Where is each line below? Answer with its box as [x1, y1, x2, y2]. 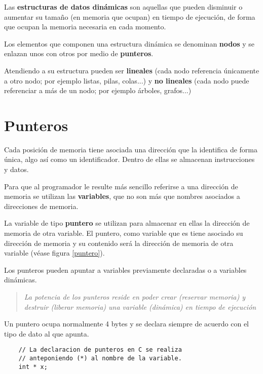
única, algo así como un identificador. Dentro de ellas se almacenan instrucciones [4, 154, 255, 164]
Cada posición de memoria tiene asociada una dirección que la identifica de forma [4, 144, 257, 154]
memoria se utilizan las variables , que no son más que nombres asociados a [4, 191, 240, 201]
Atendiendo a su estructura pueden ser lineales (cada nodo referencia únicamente [4, 65, 259, 75]
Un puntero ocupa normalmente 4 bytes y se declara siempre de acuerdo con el [4, 318, 249, 329]
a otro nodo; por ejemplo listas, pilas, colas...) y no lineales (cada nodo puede [4, 75, 249, 86]
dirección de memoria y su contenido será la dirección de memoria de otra [4, 237, 234, 248]
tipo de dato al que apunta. [4, 328, 89, 339]
